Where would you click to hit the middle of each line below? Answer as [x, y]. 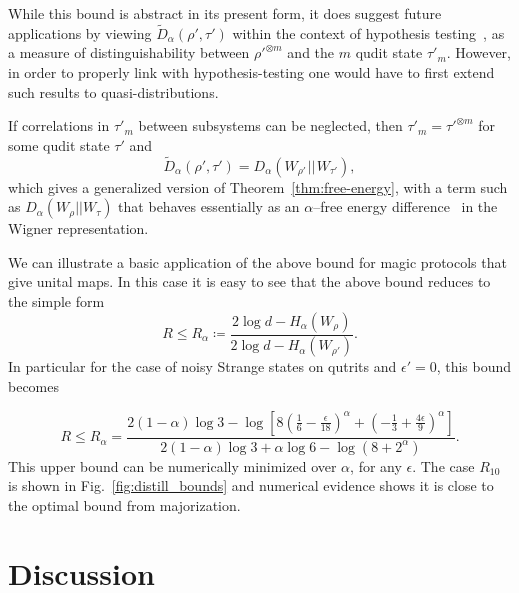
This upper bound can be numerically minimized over [172, 465]
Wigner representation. [78, 228]
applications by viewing [80, 32]
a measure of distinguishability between [129, 52]
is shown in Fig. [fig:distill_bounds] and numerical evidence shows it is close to [251, 485]
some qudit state [59, 144]
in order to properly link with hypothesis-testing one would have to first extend [251, 72]
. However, [478, 52]
